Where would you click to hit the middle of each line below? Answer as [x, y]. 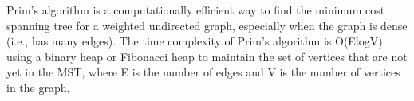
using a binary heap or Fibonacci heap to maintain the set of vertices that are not [207, 56]
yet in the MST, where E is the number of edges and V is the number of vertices [203, 72]
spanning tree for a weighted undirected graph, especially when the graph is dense [207, 25]
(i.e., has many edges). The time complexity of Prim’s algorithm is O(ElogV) [195, 41]
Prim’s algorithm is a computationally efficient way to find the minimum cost [196, 10]
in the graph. [38, 87]
